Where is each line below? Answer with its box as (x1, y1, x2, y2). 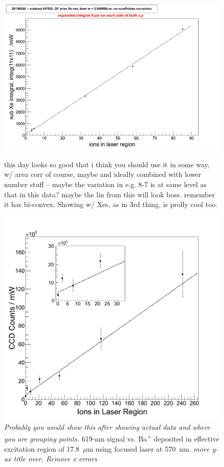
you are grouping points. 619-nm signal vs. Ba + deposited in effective (4, 432, 219, 444)
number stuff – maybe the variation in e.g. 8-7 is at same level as (4, 178, 207, 189)
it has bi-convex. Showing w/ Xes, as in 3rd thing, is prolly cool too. (4, 199, 218, 210)
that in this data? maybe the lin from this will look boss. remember (4, 189, 215, 199)
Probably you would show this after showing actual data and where (4, 421, 210, 432)
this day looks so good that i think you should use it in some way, (4, 159, 210, 169)
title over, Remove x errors (13, 453, 97, 464)
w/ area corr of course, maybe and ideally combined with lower (4, 169, 201, 179)
